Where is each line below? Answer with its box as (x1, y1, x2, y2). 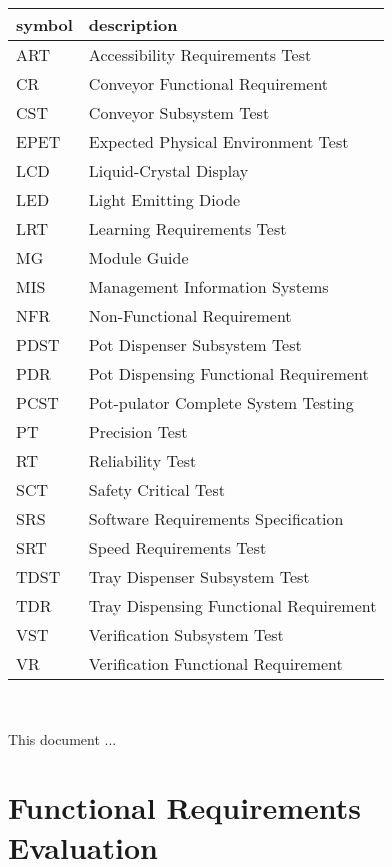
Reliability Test (88, 449, 197, 472)
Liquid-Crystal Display (88, 159, 249, 182)
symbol (16, 13, 73, 36)
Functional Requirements (8, 787, 361, 828)
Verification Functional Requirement (88, 652, 343, 675)
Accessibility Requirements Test (88, 43, 312, 66)
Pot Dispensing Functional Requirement (88, 362, 369, 385)
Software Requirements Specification (88, 507, 344, 530)
